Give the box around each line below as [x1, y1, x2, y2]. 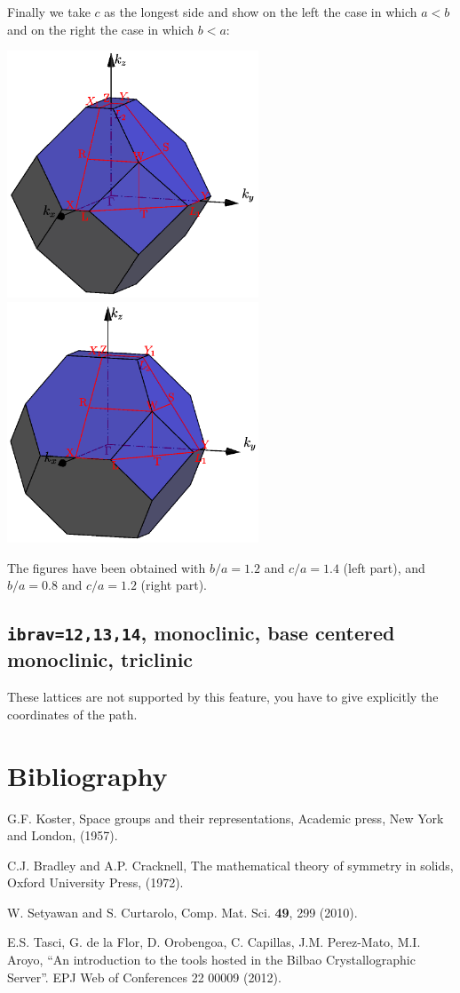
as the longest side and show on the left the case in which [104, 3, 417, 20]
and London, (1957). [7, 826, 118, 845]
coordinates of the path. [7, 704, 138, 723]
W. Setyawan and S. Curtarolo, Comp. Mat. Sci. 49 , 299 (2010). [7, 902, 358, 921]
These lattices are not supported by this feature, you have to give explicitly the [7, 687, 439, 706]
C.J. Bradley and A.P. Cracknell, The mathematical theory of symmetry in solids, [7, 855, 454, 874]
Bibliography [7, 757, 168, 793]
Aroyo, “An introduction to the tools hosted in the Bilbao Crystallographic [7, 950, 416, 969]
